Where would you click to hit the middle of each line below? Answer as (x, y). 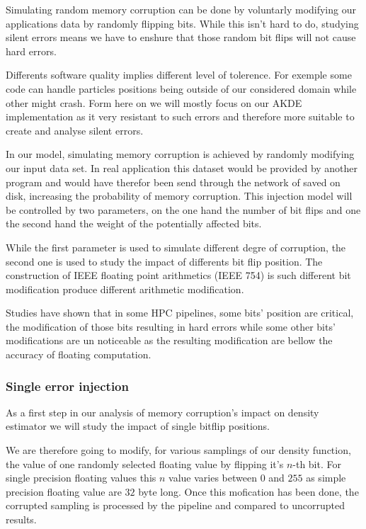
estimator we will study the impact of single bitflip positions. (138, 426)
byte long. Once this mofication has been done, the (248, 491)
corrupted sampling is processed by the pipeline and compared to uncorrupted (175, 505)
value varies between (213, 478)
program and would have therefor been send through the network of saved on (173, 182)
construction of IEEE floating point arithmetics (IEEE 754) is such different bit (178, 275)
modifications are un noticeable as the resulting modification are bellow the (169, 340)
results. (21, 519)
